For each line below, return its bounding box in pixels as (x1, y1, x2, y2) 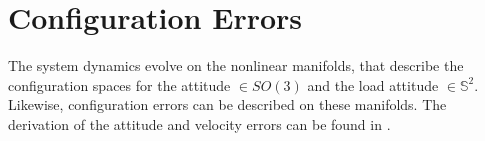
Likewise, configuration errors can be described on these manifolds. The (8, 94, 447, 115)
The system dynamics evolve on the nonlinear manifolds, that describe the (8, 55, 464, 76)
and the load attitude (307, 74, 439, 95)
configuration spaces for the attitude (8, 74, 231, 95)
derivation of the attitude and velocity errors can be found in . (8, 113, 391, 134)
